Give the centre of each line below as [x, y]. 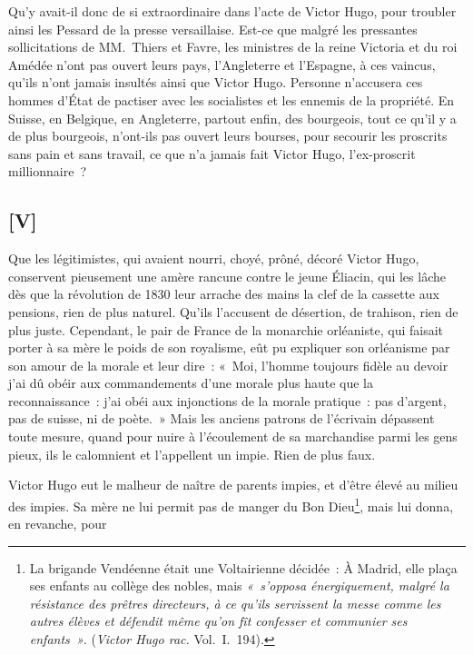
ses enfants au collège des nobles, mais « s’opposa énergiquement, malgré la [239, 586]
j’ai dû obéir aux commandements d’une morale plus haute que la [191, 383]
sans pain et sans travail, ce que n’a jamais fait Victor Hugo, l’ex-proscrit [212, 153]
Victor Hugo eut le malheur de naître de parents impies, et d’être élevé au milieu [233, 485]
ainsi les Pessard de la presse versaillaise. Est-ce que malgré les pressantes [213, 29]
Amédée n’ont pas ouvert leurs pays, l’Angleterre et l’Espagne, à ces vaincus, [222, 64]
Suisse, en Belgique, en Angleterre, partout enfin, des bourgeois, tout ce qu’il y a [232, 118]
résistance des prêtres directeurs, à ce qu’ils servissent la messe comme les [235, 603]
